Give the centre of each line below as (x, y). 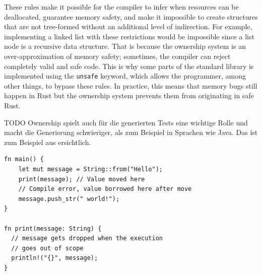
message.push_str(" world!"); (69, 199)
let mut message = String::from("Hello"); (90, 169)
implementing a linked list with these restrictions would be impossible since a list (129, 36)
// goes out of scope (47, 248)
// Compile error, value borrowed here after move (105, 189)
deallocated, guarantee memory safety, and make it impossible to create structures (131, 16)
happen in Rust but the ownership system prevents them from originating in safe (129, 95)
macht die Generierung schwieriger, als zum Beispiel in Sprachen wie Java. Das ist (131, 132)
